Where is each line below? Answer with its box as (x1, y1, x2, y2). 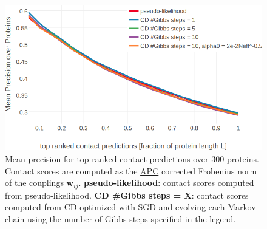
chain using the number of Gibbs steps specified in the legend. (5, 212, 236, 225)
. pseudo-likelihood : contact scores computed (78, 176, 254, 189)
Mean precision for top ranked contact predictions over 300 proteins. (5, 152, 259, 165)
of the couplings (5, 176, 64, 189)
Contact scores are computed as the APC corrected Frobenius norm (5, 164, 257, 177)
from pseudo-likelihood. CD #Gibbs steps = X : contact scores (5, 188, 249, 201)
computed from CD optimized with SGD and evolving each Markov (5, 200, 256, 213)
